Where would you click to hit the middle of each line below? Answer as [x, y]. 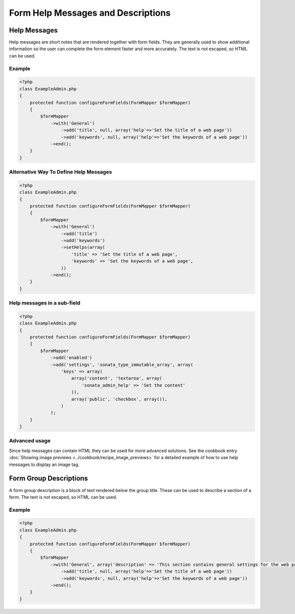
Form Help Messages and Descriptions [90, 13]
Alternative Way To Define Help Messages [61, 172]
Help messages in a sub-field [45, 303]
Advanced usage [30, 441]
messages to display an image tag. [44, 464]
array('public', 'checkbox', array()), [119, 399]
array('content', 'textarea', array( [117, 378]
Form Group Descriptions [48, 478]
